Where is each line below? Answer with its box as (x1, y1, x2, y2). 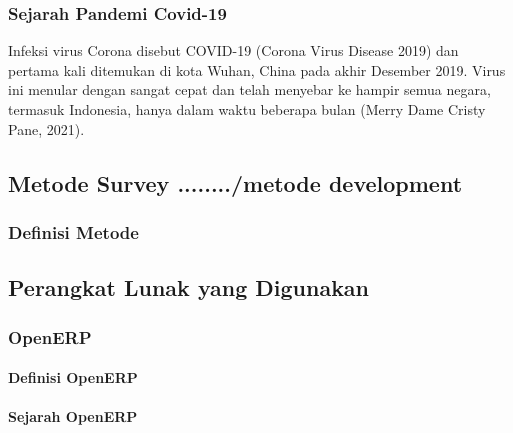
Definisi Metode (8, 219, 139, 244)
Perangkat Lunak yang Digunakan (8, 272, 370, 303)
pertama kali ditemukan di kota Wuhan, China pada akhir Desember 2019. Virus (8, 59, 506, 80)
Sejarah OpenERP (8, 406, 138, 427)
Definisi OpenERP (8, 367, 138, 388)
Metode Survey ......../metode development (8, 167, 463, 198)
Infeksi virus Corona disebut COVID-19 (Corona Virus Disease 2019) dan (8, 40, 459, 61)
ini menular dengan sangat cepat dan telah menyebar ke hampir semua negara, (8, 79, 491, 100)
